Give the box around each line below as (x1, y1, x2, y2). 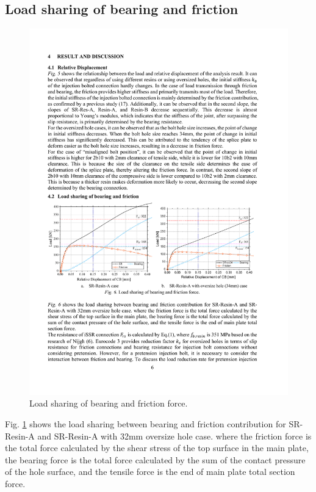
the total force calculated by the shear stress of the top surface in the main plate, (5, 441, 309, 454)
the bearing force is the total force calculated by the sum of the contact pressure (5, 453, 306, 466)
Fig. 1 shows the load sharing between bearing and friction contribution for (5, 418, 286, 430)
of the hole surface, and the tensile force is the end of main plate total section (5, 465, 295, 478)
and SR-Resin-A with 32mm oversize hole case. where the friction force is (37, 429, 312, 442)
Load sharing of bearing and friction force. (29, 397, 188, 410)
